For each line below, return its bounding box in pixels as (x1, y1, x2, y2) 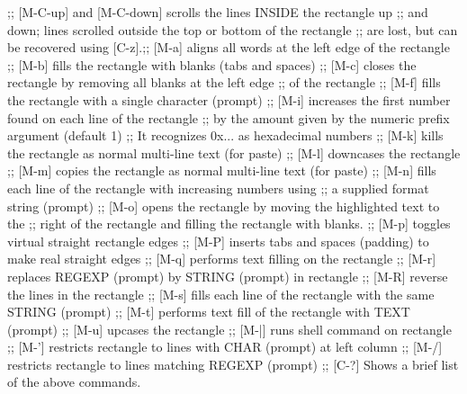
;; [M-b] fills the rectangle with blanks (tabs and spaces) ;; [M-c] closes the (7, 55, 417, 74)
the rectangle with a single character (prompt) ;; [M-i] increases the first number (7, 90, 451, 109)
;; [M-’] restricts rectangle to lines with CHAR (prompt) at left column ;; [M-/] (7, 337, 443, 356)
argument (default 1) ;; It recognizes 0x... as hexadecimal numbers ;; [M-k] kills (7, 126, 444, 145)
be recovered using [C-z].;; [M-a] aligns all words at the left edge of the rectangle (7, 38, 450, 57)
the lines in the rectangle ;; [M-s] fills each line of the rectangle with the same (7, 284, 435, 303)
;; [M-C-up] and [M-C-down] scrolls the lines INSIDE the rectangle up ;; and (7, 3, 428, 21)
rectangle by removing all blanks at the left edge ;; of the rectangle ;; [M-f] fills (7, 73, 441, 92)
